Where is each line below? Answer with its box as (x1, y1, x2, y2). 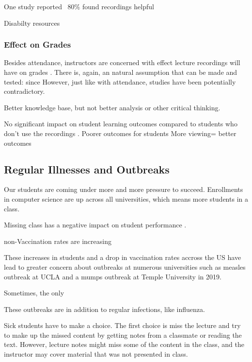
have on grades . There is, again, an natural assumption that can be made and (4, 67, 237, 77)
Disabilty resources (4, 17, 60, 28)
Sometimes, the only (4, 288, 64, 298)
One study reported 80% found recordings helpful (4, 1, 154, 11)
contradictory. (4, 86, 45, 96)
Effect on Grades (4, 38, 71, 51)
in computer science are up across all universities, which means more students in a (4, 193, 248, 204)
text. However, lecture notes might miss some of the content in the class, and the (4, 339, 244, 349)
